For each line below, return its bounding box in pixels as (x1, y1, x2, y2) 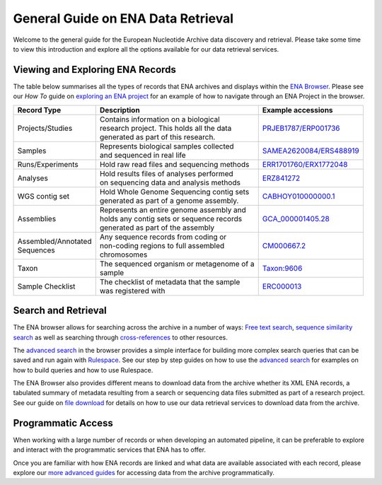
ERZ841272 (262, 173, 301, 183)
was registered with (99, 286, 166, 296)
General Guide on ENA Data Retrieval (13, 11, 233, 26)
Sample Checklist (17, 281, 76, 291)
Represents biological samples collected (99, 141, 234, 151)
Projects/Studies (17, 123, 73, 133)
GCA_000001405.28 (262, 214, 330, 223)
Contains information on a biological (99, 114, 220, 124)
